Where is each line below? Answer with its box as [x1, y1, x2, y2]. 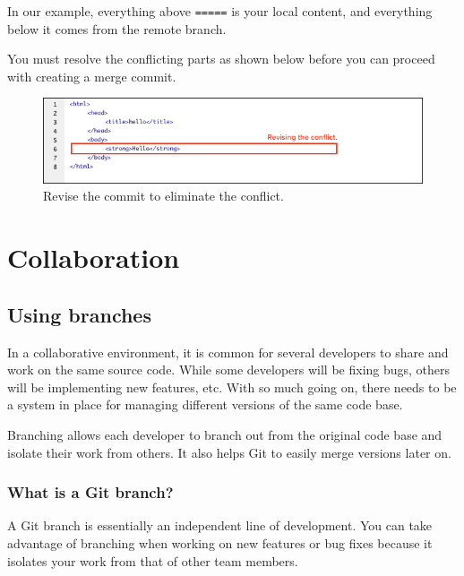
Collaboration [7, 239, 180, 276]
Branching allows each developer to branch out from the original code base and [7, 425, 443, 443]
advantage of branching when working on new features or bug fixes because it [7, 533, 433, 552]
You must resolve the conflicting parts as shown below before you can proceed [7, 49, 435, 68]
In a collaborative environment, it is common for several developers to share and [7, 342, 449, 361]
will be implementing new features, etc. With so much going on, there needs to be [7, 377, 457, 396]
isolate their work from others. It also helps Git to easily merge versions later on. [7, 443, 451, 461]
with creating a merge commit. [7, 66, 176, 85]
